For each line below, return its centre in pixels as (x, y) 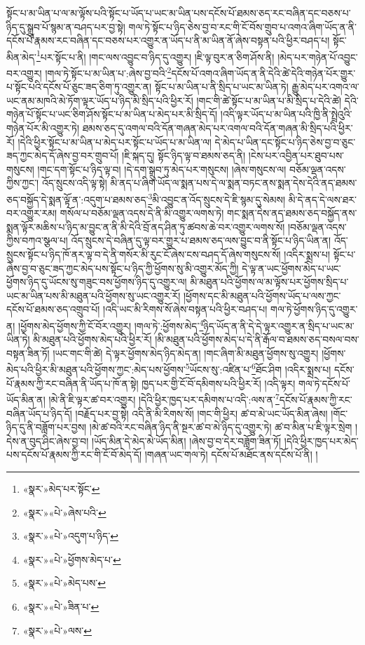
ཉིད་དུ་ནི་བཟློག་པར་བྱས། (47, 427)
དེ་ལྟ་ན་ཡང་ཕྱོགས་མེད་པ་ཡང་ (291, 268)
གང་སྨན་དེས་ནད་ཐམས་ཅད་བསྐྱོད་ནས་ (292, 213)
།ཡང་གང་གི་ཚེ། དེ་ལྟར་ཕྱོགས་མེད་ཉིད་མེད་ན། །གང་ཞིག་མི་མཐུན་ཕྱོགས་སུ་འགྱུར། (186, 353)
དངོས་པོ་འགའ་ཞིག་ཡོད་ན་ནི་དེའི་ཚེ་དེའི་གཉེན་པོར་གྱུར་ (263, 73)
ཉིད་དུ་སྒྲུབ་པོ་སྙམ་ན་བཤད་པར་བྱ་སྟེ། (66, 26)
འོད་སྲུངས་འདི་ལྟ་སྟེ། (74, 183)
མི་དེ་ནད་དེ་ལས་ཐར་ (322, 199)
